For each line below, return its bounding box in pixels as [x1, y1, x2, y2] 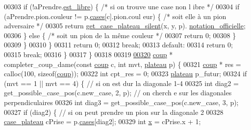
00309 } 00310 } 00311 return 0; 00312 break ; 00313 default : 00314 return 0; [4, 40, 233, 50]
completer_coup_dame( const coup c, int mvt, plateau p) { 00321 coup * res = [4, 59, 241, 69]
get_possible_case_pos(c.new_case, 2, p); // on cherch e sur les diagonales [4, 87, 232, 98]
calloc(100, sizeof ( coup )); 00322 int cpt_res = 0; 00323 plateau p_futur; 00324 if [4, 68, 247, 79]
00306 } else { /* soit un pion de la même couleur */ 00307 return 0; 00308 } [4, 30, 236, 40]
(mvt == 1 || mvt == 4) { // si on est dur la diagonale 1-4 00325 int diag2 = [4, 78, 239, 88]
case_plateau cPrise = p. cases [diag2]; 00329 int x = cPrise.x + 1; [4, 116, 201, 127]
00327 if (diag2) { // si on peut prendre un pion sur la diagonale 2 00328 [4, 107, 224, 117]
